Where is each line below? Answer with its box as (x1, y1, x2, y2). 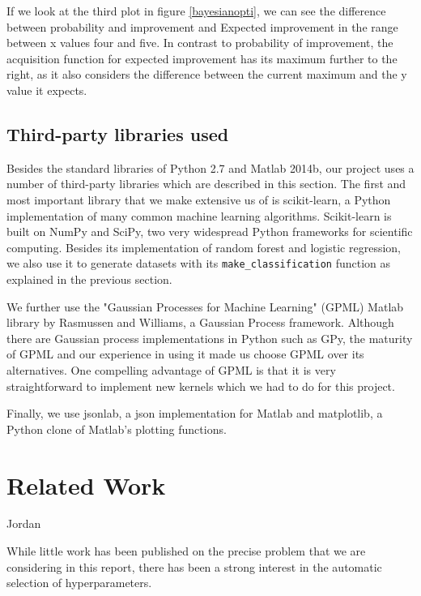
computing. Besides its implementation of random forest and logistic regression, (6, 238, 401, 255)
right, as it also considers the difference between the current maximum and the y (6, 66, 407, 83)
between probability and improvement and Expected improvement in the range (6, 18, 398, 35)
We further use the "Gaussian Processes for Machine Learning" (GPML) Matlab (6, 298, 404, 315)
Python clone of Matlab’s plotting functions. (6, 420, 227, 437)
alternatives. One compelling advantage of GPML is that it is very (6, 361, 336, 378)
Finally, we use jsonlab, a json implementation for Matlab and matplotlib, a (6, 405, 383, 422)
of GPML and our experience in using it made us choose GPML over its (6, 345, 364, 362)
